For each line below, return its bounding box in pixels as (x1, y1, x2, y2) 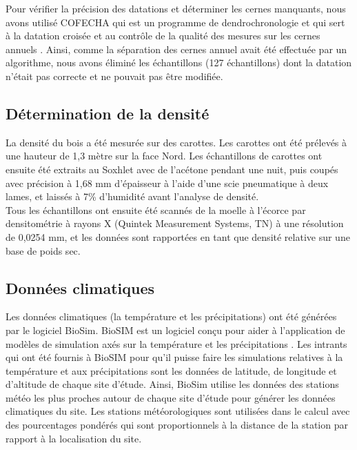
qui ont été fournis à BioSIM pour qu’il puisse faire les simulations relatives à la (6, 350, 343, 364)
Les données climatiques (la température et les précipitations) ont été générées (6, 309, 337, 324)
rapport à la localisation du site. (6, 431, 142, 445)
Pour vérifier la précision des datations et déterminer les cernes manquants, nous (6, 1, 346, 15)
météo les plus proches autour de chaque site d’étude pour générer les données (6, 390, 336, 404)
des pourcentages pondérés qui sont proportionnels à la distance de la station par (6, 418, 348, 432)
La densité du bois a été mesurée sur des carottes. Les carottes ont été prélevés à (6, 135, 347, 149)
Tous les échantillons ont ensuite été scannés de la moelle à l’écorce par (6, 202, 306, 217)
